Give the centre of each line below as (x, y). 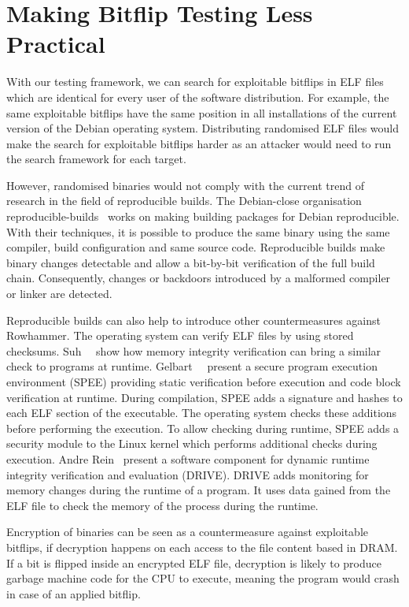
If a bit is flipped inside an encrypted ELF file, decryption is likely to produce (194, 562)
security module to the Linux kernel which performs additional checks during (192, 443)
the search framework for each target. (96, 159)
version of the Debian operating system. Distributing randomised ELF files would (203, 128)
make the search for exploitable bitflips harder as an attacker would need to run (199, 143)
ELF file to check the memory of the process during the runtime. (162, 505)
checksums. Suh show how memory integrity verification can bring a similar (194, 350)
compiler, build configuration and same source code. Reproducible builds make (196, 247)
